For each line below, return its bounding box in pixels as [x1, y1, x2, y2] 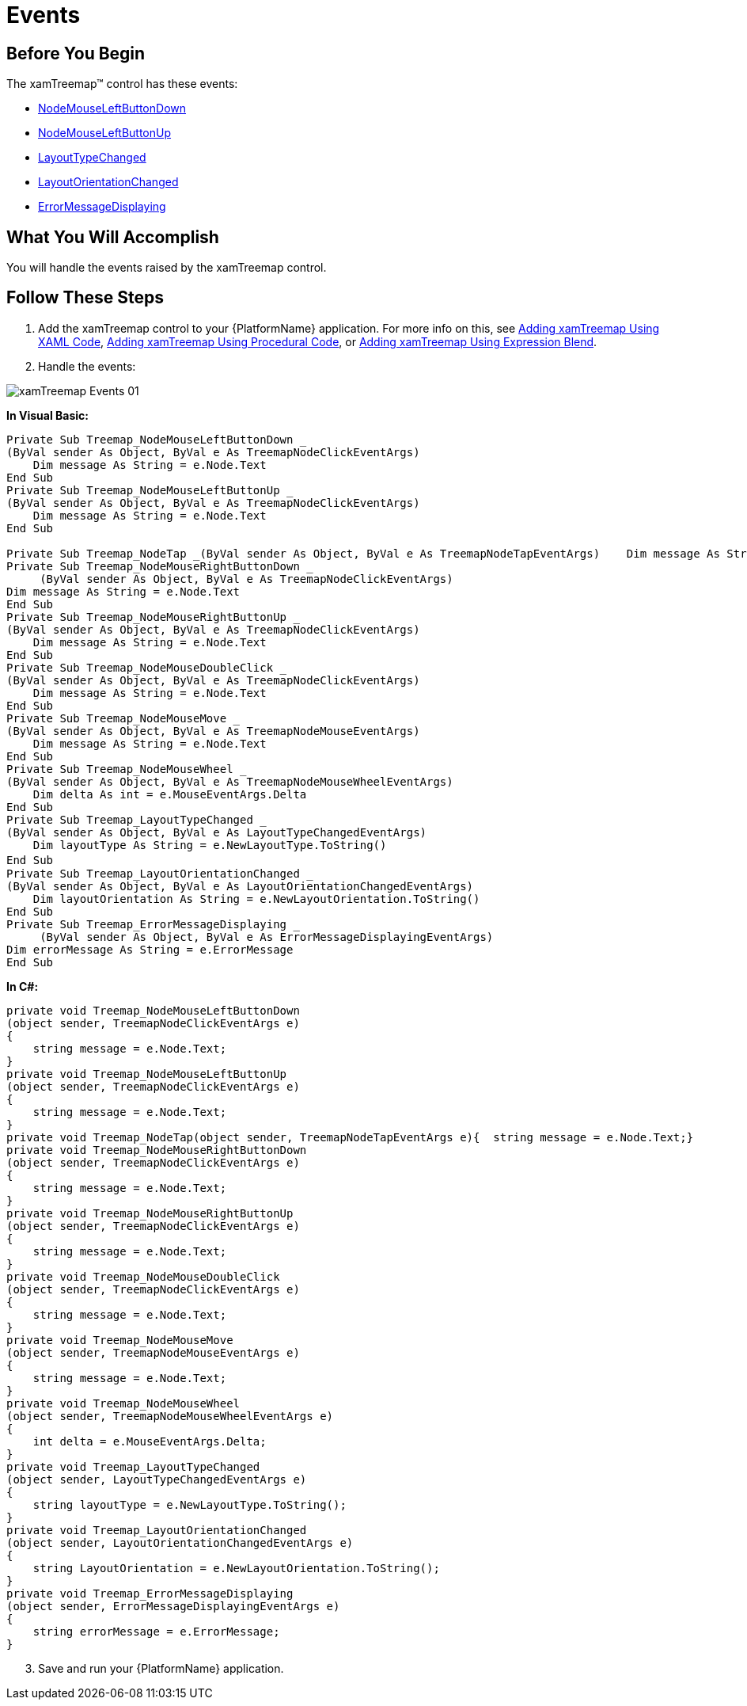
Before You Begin [6, 43, 146, 63]
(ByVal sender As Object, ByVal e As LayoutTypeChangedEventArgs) [6, 825, 427, 839]
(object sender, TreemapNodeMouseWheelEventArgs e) [6, 1409, 334, 1422]
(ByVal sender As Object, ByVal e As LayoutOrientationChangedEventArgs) [6, 879, 474, 893]
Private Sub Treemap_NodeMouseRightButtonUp [6, 610, 287, 623]
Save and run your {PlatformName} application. [38, 1661, 284, 1675]
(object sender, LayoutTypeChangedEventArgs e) [6, 1472, 307, 1486]
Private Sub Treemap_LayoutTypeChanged [6, 813, 253, 826]
